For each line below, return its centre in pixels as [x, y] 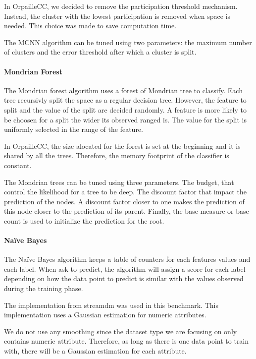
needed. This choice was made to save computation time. [90, 26]
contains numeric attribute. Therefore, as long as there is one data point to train [127, 341]
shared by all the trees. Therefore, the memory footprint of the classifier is [117, 155]
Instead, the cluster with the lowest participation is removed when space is [117, 16]
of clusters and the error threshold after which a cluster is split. [100, 52]
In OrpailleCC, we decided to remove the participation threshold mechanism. [121, 6]
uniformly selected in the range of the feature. [74, 129]
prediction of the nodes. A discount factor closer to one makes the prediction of [124, 201]
